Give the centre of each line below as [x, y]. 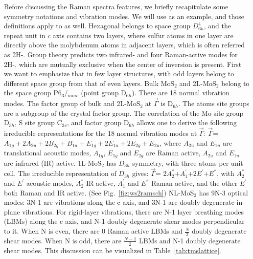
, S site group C [38, 122]
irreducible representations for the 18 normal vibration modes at [101, 133]
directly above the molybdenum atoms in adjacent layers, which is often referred [124, 45]
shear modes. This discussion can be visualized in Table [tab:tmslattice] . [113, 250]
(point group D [103, 93]
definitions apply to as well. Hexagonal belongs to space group [97, 26]
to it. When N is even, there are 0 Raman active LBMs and [93, 231]
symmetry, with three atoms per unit [188, 162]
